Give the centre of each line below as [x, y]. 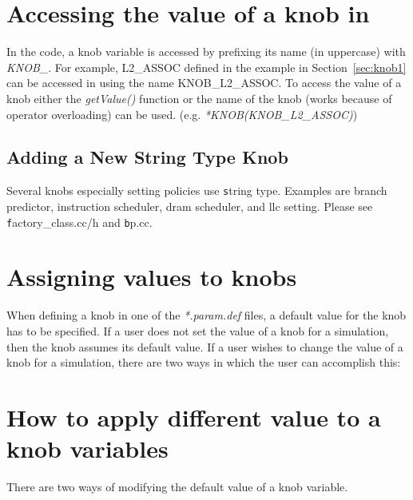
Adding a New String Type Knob [147, 157]
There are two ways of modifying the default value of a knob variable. [177, 487]
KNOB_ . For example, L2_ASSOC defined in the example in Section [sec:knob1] [206, 67]
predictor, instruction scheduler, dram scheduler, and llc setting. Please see [190, 206]
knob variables [87, 448]
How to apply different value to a [194, 417]
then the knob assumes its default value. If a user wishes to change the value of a [205, 346]
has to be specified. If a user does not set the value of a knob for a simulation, [198, 330]
